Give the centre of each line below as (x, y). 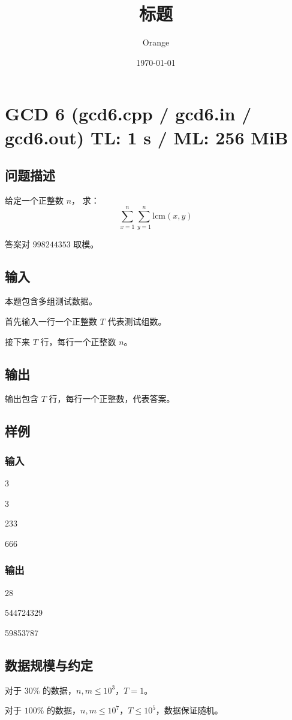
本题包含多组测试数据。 (51, 301)
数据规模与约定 (49, 665)
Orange (156, 42)
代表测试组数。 (137, 321)
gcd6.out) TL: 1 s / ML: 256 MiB (147, 137)
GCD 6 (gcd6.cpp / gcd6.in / (128, 114)
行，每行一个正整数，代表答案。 (112, 399)
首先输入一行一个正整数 (51, 321)
